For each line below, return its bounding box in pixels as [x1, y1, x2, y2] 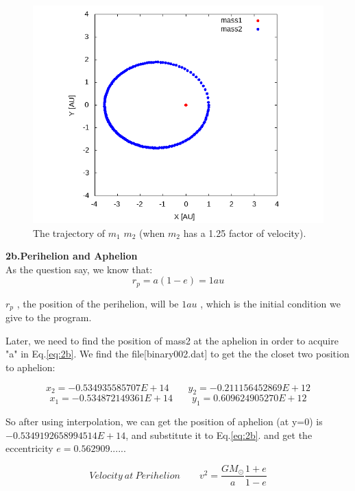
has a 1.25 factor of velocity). [183, 225, 306, 240]
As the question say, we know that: [5, 262, 153, 276]
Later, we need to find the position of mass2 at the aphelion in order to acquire [5, 333, 339, 347]
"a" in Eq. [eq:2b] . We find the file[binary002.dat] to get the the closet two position [5, 347, 350, 361]
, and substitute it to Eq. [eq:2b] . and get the [125, 427, 313, 442]
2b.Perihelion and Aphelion [5, 249, 138, 263]
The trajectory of [33, 225, 106, 240]
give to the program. [5, 310, 92, 325]
